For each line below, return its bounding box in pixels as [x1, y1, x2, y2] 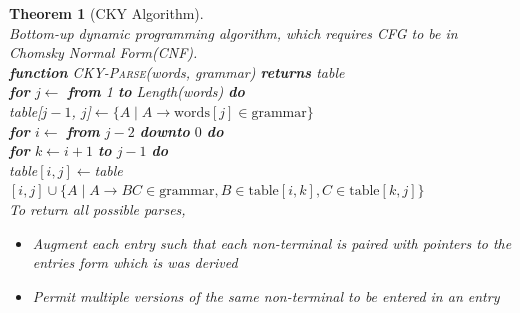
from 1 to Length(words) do [67, 81, 245, 102]
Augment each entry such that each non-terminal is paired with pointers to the [32, 232, 512, 253]
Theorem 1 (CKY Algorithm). [9, 3, 204, 23]
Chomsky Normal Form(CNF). [9, 42, 198, 63]
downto [139, 120, 190, 141]
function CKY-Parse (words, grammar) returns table [9, 61, 345, 82]
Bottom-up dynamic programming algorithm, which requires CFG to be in [9, 22, 458, 43]
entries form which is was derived [32, 252, 238, 273]
